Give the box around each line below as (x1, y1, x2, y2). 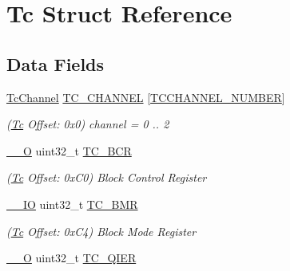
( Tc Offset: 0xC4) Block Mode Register (6, 222, 197, 239)
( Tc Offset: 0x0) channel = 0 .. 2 (6, 116, 169, 132)
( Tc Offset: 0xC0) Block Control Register (6, 169, 207, 186)
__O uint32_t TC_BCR (6, 142, 132, 159)
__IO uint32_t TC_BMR (6, 195, 138, 212)
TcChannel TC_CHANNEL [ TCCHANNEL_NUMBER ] (6, 88, 285, 105)
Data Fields (6, 51, 105, 76)
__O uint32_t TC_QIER (6, 249, 137, 266)
